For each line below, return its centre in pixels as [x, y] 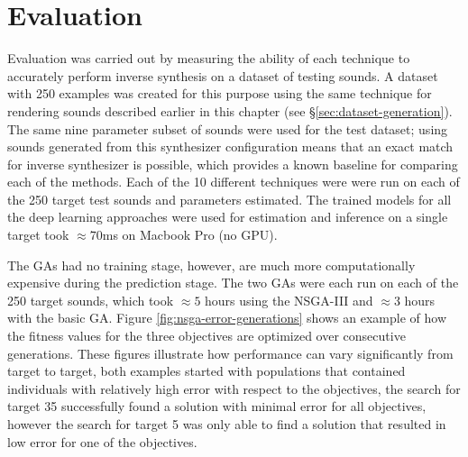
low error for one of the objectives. [102, 441]
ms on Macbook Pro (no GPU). [190, 235]
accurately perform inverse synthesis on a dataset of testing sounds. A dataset [223, 75]
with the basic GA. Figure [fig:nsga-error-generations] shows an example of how [227, 318]
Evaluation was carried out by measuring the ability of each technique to [209, 58]
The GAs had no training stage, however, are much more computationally [211, 265]
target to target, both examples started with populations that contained [206, 371]
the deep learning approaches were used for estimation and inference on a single [228, 217]
